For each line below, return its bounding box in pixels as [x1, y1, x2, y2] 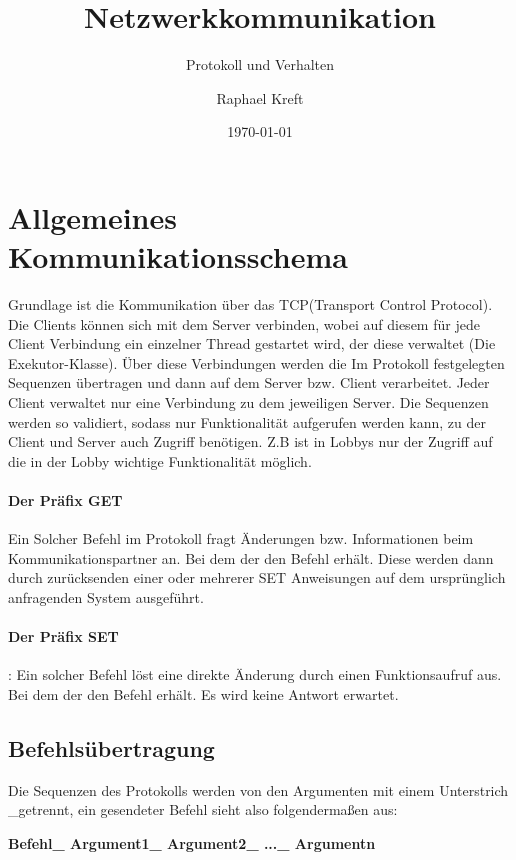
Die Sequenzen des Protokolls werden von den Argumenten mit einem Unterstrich [8, 779, 509, 800]
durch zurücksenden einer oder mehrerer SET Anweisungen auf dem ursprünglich [8, 567, 506, 588]
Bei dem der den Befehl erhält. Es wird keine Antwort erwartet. [8, 683, 399, 704]
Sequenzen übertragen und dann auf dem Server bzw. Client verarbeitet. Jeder [8, 372, 490, 393]
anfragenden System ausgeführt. [8, 586, 204, 607]
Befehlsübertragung [8, 732, 215, 763]
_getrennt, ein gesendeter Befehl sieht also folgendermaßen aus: [8, 799, 398, 820]
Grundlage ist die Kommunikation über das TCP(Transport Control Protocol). [8, 294, 493, 315]
